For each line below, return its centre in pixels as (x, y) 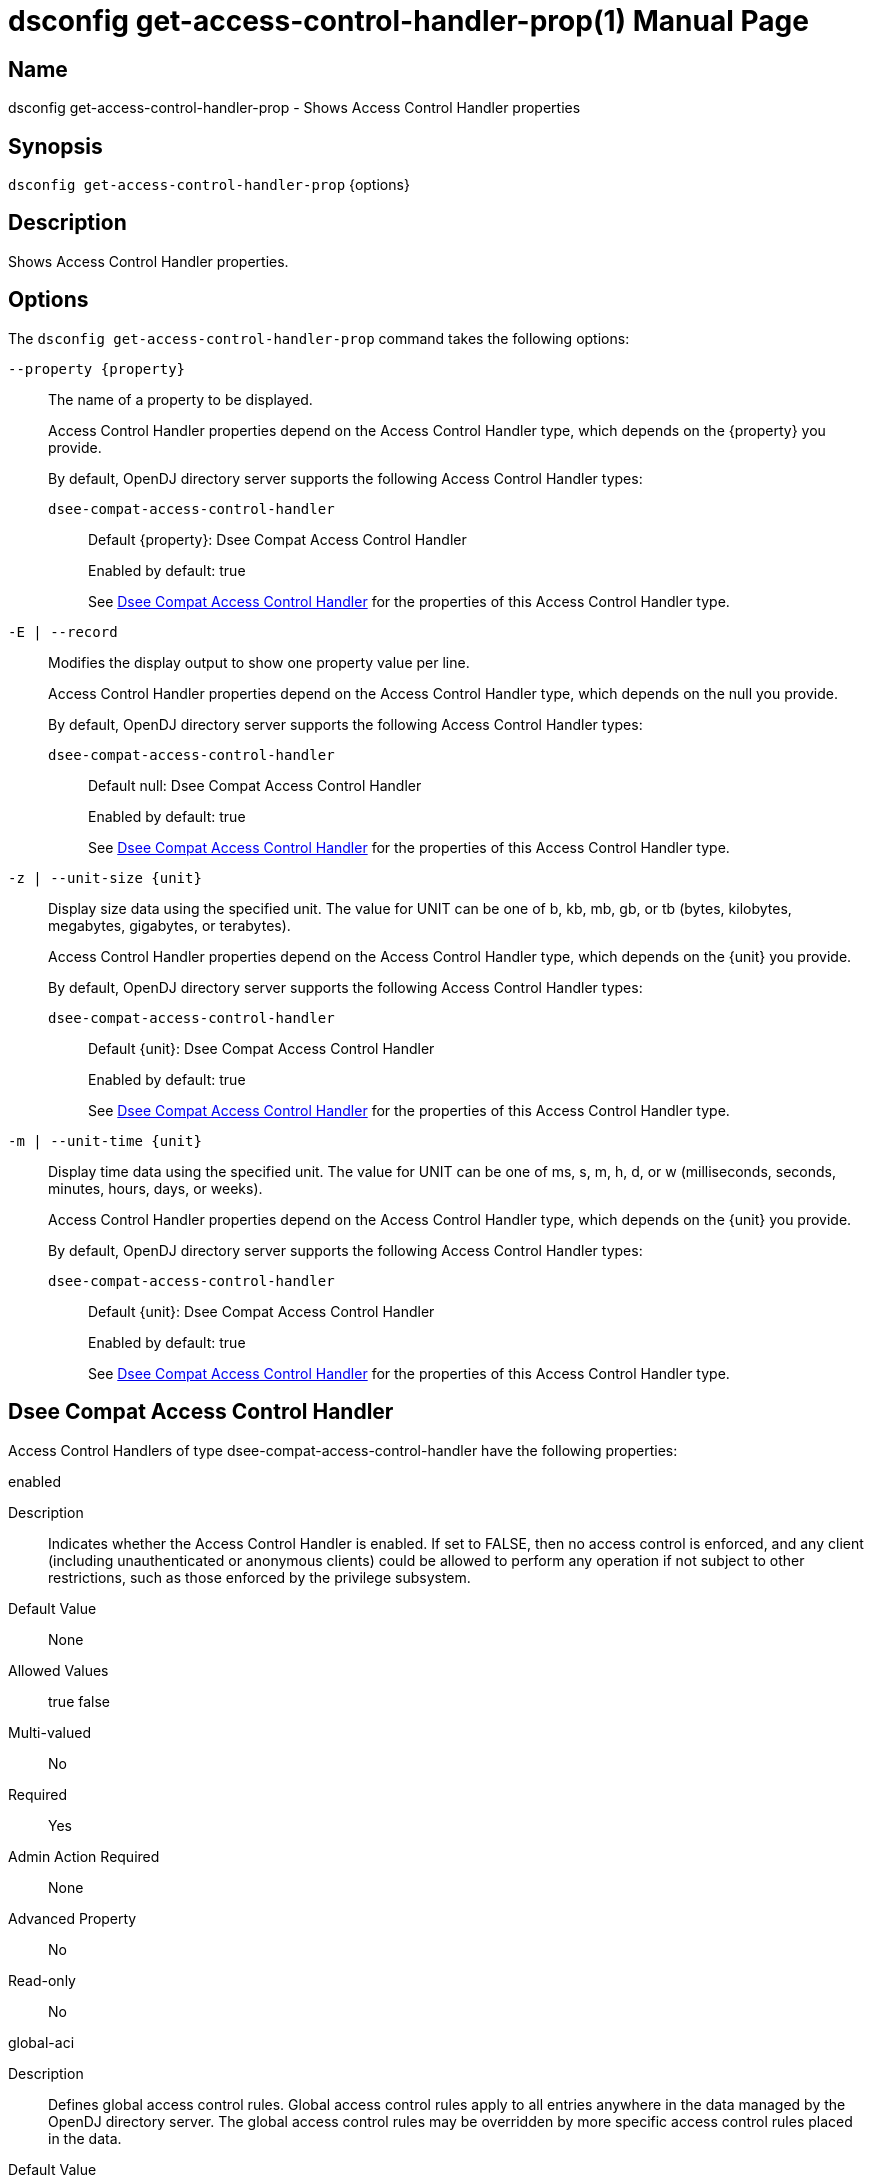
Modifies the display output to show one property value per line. (259, 662)
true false (79, 1701)
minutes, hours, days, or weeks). (155, 1188)
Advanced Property (72, 1918)
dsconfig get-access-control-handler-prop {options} (209, 185)
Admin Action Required (84, 1856)
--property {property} (97, 368)
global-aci (41, 2042)
